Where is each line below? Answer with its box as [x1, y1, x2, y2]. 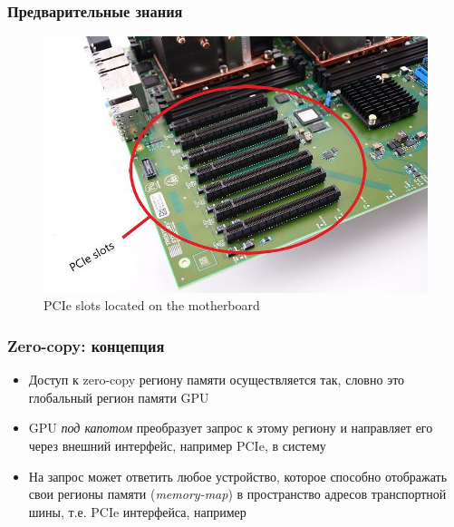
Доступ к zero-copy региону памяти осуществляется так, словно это [28, 370, 405, 389]
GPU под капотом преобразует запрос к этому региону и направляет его [28, 418, 433, 437]
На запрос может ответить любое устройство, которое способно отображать [28, 466, 448, 485]
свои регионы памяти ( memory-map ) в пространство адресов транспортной [28, 484, 447, 503]
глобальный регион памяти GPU [28, 387, 209, 406]
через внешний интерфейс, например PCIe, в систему [28, 436, 326, 455]
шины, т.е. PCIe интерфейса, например [28, 502, 246, 521]
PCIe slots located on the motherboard [43, 296, 260, 315]
